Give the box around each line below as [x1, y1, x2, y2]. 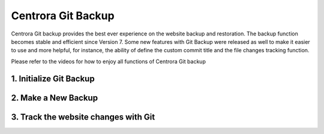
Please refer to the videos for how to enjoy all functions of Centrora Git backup [11, 58, 206, 65]
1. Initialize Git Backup [11, 73, 95, 84]
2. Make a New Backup [11, 93, 98, 103]
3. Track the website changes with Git [11, 112, 155, 122]
